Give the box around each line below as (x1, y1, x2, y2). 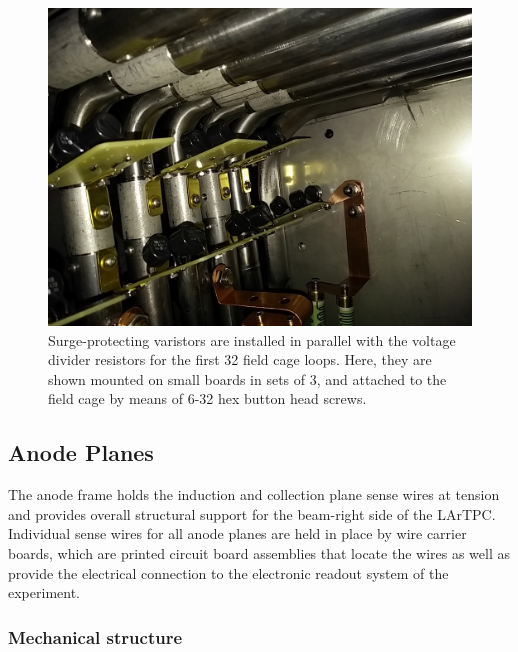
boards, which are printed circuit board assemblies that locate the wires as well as (8, 542, 511, 563)
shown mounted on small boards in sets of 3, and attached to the (48, 368, 447, 389)
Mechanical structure (8, 624, 183, 649)
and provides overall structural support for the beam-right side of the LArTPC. (8, 503, 496, 524)
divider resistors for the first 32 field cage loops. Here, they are (48, 349, 432, 370)
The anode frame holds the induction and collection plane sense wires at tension (8, 484, 500, 505)
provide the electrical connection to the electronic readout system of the (8, 562, 449, 583)
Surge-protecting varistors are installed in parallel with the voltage (48, 329, 456, 350)
